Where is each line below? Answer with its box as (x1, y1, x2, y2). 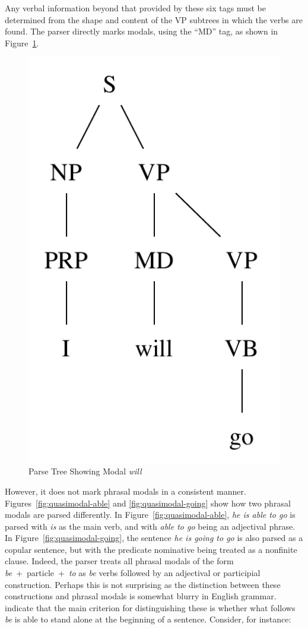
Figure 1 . (5, 36, 39, 49)
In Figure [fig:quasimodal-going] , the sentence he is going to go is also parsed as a (5, 531, 303, 544)
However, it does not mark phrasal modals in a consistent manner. (5, 485, 246, 497)
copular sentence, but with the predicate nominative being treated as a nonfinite (5, 543, 297, 555)
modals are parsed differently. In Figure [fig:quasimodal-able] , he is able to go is (5, 508, 296, 521)
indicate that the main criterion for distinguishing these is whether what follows (5, 601, 296, 614)
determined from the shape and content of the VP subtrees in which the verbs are (5, 13, 303, 26)
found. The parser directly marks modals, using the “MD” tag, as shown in (5, 25, 278, 37)
